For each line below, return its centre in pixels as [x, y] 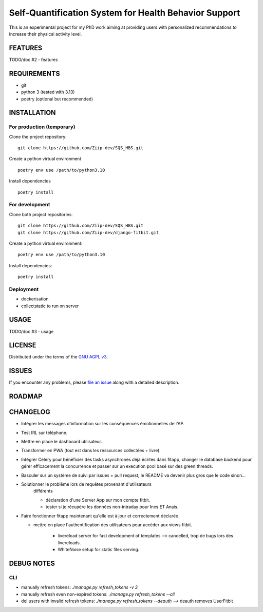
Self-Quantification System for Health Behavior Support [125, 13]
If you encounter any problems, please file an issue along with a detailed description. [94, 382]
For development [30, 205]
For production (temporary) [42, 127]
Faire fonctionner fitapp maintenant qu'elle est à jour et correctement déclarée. [100, 516]
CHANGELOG [30, 412]
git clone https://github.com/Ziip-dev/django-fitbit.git [88, 232]
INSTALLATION [32, 113]
